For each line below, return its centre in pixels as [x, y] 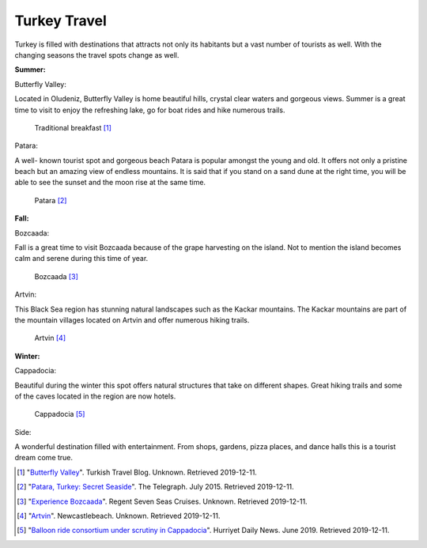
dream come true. [44, 458]
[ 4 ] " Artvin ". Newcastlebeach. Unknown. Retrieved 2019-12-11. [119, 516]
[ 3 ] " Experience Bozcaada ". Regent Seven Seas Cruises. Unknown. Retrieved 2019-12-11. [162, 501]
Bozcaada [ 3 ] [56, 276]
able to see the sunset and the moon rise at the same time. [110, 183]
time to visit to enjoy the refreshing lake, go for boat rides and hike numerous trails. [150, 110]
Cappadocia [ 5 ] [60, 414]
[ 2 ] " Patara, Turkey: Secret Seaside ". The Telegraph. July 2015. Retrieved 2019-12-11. [155, 487]
